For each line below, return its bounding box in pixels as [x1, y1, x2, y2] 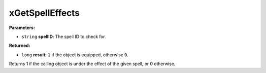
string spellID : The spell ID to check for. [21, 34, 106, 39]
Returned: [9, 42, 31, 49]
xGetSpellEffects [9, 7, 80, 18]
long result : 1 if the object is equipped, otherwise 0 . [21, 52, 129, 58]
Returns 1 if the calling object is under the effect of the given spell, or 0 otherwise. [9, 61, 176, 67]
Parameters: [9, 25, 35, 31]
